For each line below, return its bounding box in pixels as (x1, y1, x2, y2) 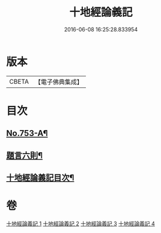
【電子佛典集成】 (34, 78, 83, 86)
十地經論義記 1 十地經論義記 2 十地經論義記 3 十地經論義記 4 (6, 220, 155, 227)
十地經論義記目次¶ (6, 173, 74, 183)
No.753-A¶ (6, 128, 48, 138)
